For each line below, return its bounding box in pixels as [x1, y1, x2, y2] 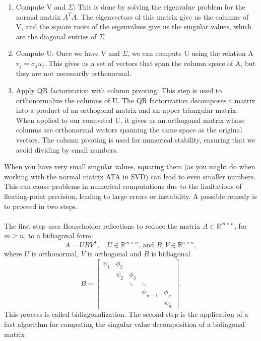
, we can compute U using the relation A [127, 48, 253, 58]
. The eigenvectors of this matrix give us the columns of [77, 11, 249, 22]
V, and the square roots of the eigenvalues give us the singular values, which [16, 21, 252, 32]
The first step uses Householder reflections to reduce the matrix [4, 220, 201, 231]
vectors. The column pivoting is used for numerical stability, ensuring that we [16, 134, 255, 145]
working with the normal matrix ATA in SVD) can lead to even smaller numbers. [4, 171, 256, 181]
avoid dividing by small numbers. [16, 144, 118, 155]
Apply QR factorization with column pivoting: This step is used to [16, 85, 222, 96]
